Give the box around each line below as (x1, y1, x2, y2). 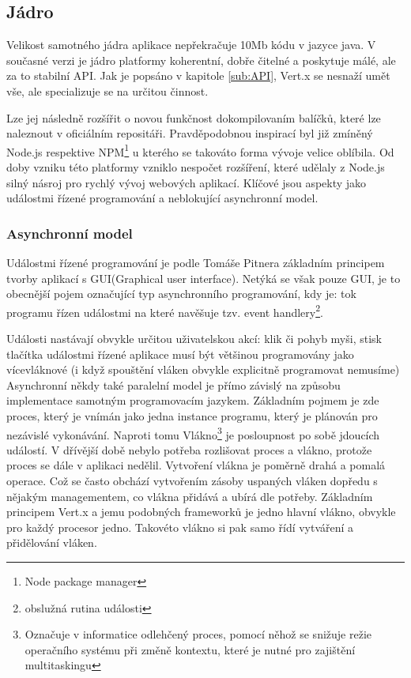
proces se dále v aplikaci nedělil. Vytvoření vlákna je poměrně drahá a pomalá (6, 457, 386, 473)
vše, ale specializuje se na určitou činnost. (6, 82, 209, 99)
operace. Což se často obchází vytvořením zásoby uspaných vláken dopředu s (6, 473, 378, 489)
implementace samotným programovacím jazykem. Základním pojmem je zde (6, 392, 379, 409)
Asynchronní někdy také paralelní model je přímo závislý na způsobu (6, 376, 341, 393)
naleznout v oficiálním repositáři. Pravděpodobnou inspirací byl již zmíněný (6, 125, 373, 141)
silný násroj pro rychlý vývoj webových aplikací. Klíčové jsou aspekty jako (6, 174, 367, 190)
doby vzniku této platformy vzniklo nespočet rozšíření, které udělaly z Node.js (6, 159, 385, 175)
